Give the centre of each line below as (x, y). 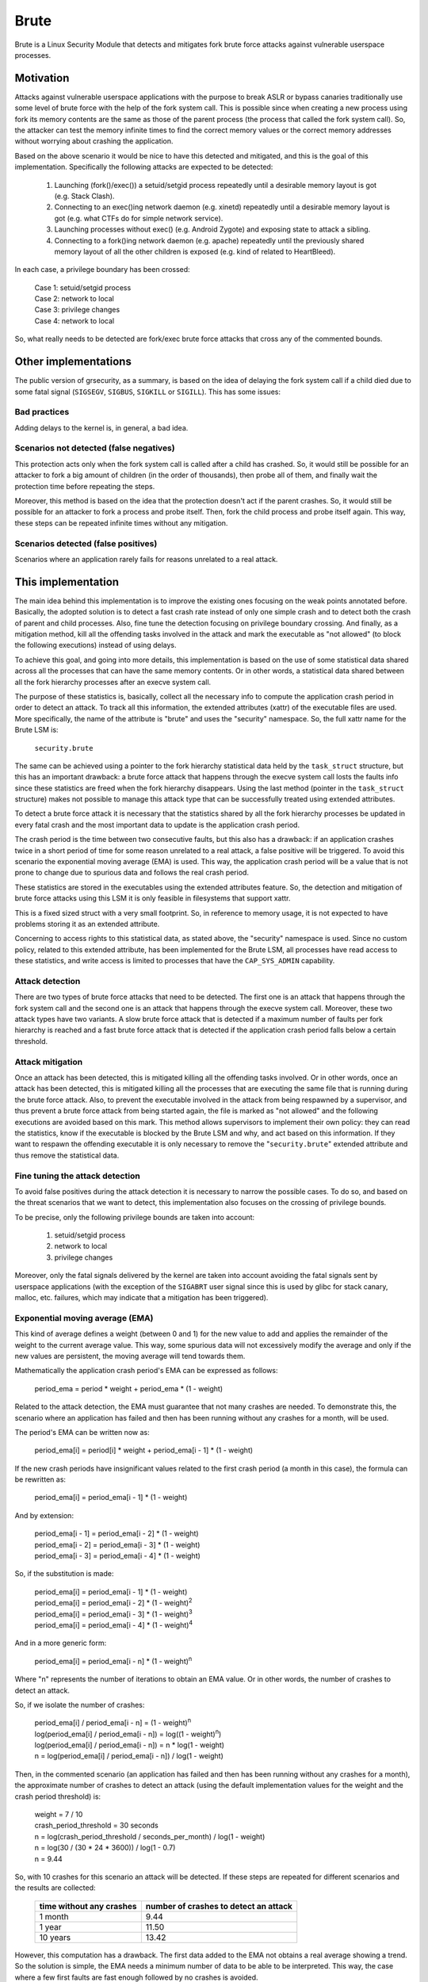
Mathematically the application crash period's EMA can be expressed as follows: (146, 1371)
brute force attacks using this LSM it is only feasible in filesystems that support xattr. (153, 898)
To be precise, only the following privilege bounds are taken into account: (135, 1217)
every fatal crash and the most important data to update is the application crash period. (157, 825)
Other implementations (73, 362)
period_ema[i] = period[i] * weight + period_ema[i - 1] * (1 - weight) (144, 1450)
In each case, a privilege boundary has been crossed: (102, 270)
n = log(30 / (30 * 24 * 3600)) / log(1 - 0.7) (105, 1848)
